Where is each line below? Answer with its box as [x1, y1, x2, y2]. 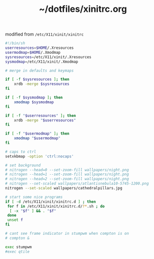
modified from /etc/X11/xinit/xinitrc [5, 31, 84, 37]
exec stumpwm [5, 244, 32, 250]
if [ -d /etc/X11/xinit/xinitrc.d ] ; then [5, 199, 96, 204]
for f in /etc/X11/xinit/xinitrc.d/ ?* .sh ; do [7, 204, 105, 209]
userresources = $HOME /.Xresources [5, 45, 74, 50]
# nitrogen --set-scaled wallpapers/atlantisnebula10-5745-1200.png [5, 181, 149, 186]
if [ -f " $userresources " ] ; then [5, 113, 77, 118]
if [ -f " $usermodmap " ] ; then [5, 131, 70, 136]
